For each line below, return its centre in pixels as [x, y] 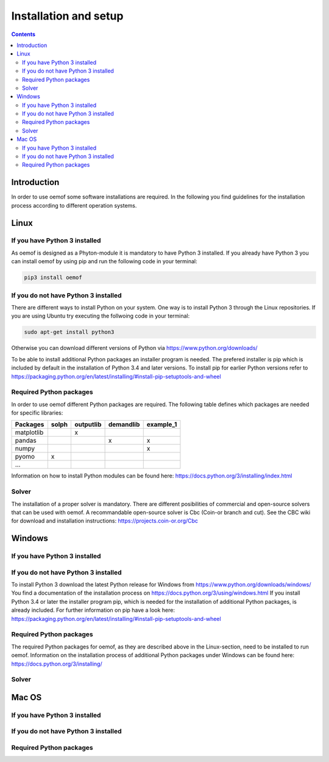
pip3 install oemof [53, 278]
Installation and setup [67, 16]
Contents [23, 34]
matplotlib [29, 432]
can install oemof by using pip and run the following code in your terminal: [104, 261]
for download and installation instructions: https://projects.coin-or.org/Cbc [104, 521]
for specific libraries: [37, 413]
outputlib [88, 424]
